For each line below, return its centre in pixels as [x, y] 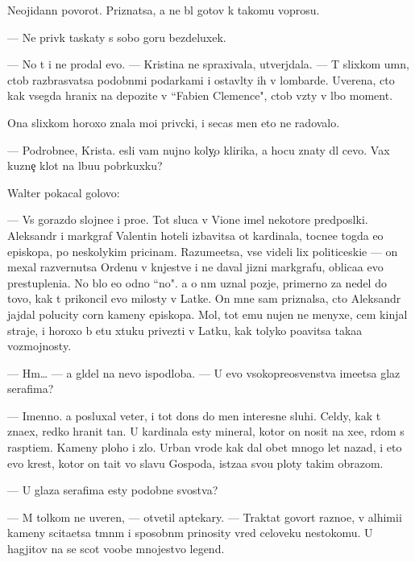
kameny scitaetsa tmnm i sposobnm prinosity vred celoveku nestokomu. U [190, 533]
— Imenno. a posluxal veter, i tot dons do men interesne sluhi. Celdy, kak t [194, 415]
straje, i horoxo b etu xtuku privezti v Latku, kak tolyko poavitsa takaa [185, 330]
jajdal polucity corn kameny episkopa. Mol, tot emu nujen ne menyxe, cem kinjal [207, 314]
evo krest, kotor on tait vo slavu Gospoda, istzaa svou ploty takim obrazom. [195, 463]
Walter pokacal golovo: [64, 192]
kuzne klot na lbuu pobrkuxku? [85, 165]
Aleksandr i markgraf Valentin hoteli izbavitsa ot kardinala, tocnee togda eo [195, 235]
